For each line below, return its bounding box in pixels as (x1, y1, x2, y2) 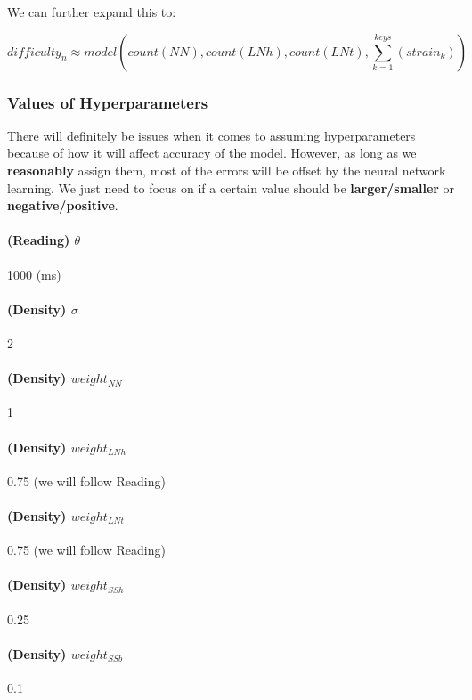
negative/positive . (7, 196, 118, 215)
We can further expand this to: (7, 3, 176, 20)
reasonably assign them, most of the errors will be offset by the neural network (7, 161, 446, 179)
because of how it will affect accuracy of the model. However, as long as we (7, 143, 417, 162)
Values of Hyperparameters (7, 91, 208, 113)
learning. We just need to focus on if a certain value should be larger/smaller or (7, 178, 455, 197)
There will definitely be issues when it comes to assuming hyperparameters (7, 126, 416, 144)
